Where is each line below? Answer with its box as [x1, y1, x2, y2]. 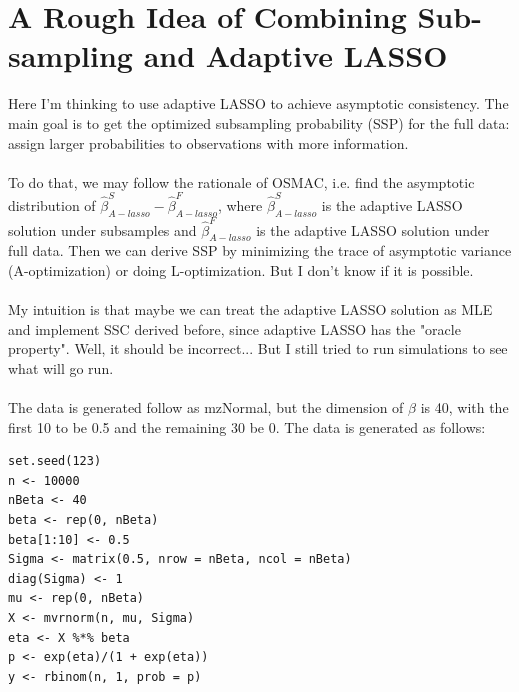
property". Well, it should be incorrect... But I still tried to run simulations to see [8, 338, 508, 359]
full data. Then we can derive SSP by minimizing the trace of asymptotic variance [8, 240, 512, 261]
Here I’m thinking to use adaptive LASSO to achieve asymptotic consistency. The [8, 93, 509, 114]
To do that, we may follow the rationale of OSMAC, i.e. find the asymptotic [8, 171, 475, 192]
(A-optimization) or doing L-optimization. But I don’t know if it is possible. [8, 259, 474, 280]
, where [217, 195, 263, 215]
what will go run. [8, 357, 114, 378]
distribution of [8, 195, 96, 215]
